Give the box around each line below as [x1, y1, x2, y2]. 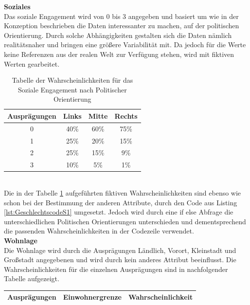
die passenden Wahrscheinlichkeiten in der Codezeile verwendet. [4, 226, 194, 236]
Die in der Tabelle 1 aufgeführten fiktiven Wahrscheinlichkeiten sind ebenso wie [4, 188, 241, 197]
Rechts [114, 110, 138, 121]
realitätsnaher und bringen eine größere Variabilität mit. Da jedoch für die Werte [4, 39, 246, 50]
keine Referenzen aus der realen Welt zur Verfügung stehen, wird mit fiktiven [4, 49, 234, 59]
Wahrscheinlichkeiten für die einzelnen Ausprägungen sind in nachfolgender [4, 264, 228, 274]
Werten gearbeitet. [4, 58, 60, 69]
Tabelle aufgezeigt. [4, 273, 59, 284]
